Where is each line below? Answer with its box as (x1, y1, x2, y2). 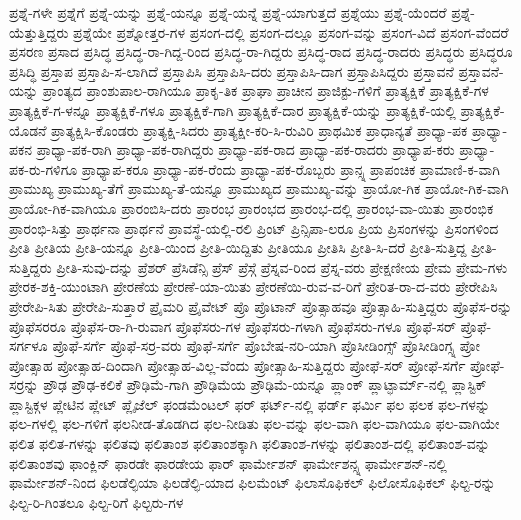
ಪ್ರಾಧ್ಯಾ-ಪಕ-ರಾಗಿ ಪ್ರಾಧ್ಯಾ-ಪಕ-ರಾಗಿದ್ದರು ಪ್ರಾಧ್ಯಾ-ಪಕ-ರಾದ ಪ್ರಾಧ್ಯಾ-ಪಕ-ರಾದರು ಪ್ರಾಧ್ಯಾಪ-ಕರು (36, 139, 455, 160)
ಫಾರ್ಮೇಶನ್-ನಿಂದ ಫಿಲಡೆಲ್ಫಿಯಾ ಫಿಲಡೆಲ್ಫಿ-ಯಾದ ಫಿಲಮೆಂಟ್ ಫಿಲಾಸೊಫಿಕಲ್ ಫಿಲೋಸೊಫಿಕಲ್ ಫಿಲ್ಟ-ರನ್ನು (9, 472, 496, 493)
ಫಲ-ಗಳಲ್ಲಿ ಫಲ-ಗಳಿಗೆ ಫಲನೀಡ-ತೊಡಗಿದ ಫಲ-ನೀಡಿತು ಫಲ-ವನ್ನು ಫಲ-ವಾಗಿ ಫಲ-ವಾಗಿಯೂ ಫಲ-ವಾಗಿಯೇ (9, 413, 500, 434)
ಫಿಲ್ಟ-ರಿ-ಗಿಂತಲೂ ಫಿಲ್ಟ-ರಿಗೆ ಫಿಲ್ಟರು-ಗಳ (9, 491, 184, 512)
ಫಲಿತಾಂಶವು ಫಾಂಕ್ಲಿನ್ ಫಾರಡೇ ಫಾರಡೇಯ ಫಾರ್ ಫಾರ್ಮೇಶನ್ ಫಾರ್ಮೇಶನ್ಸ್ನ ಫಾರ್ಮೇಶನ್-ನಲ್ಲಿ (9, 452, 447, 473)
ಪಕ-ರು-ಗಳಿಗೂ (9, 158, 78, 179)
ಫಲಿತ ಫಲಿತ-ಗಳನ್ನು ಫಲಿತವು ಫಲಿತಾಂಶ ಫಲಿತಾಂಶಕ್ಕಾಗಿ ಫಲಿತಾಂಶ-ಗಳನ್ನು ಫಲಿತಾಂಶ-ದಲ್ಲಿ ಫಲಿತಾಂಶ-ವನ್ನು (9, 433, 490, 454)
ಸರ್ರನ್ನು (9, 374, 39, 395)
